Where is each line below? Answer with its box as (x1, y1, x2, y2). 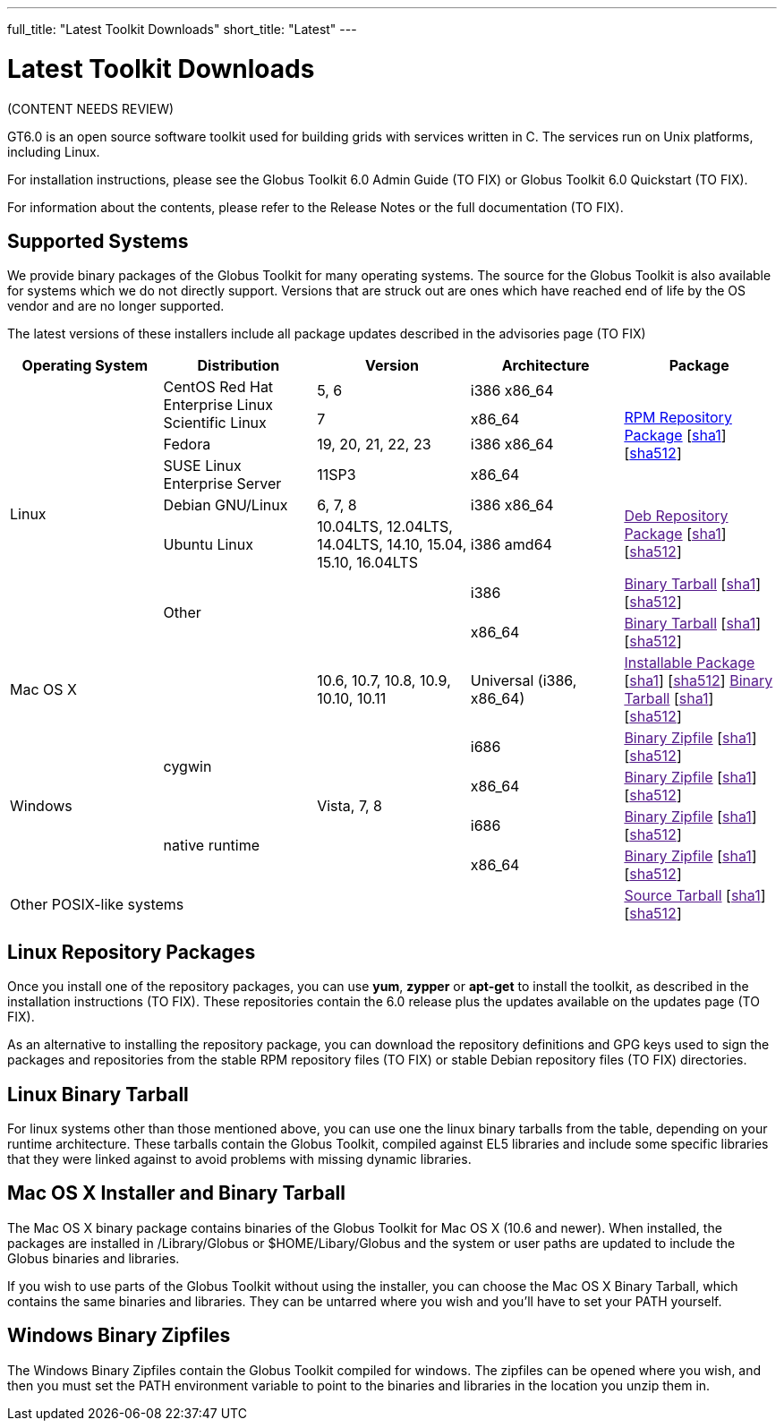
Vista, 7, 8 (317, 797, 383, 816)
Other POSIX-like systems (10, 895, 184, 914)
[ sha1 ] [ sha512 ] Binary (624, 671, 773, 690)
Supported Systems (7, 229, 189, 252)
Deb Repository (624, 507, 729, 526)
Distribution (197, 356, 280, 375)
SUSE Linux (163, 457, 242, 475)
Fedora (163, 435, 211, 454)
